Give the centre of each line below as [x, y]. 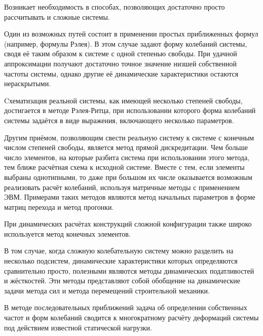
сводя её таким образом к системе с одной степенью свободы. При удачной [121, 53]
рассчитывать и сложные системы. [57, 16]
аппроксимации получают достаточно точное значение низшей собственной [120, 63]
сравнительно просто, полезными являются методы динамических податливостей [129, 270]
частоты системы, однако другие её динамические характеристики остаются [121, 73]
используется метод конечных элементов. [67, 233]
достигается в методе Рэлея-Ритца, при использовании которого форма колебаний [130, 110]
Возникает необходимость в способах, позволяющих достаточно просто [115, 7]
